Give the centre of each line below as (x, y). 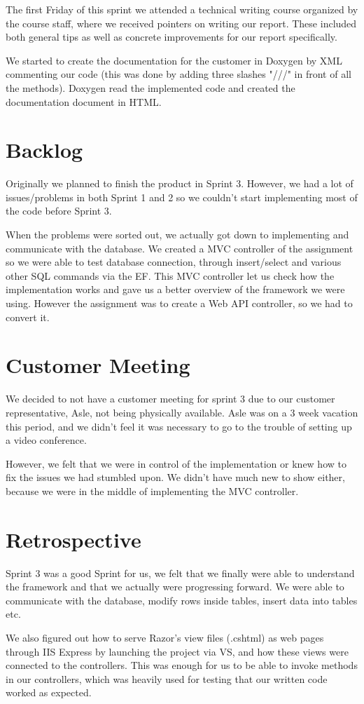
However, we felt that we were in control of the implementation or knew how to (176, 463)
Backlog (44, 150)
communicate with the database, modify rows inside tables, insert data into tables (182, 600)
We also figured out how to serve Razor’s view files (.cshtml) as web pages (165, 637)
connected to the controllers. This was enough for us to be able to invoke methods (182, 665)
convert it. (28, 317)
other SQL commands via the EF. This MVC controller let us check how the (170, 275)
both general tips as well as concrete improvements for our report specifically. (171, 37)
